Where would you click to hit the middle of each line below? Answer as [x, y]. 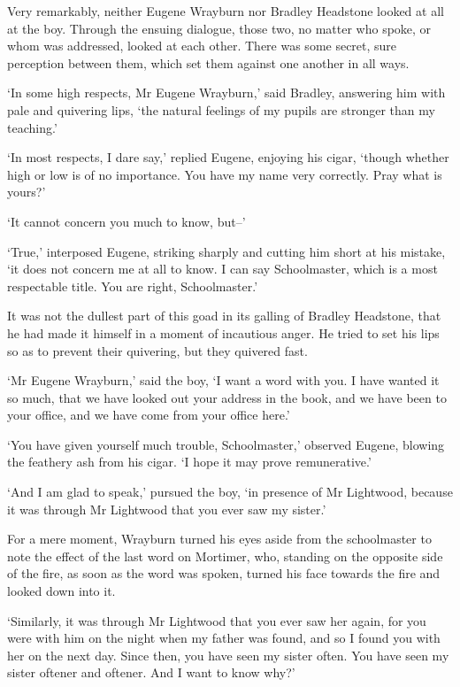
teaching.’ [32, 127]
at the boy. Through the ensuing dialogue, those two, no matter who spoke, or [219, 28]
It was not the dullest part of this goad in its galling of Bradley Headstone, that [224, 316]
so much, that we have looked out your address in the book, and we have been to [227, 397]
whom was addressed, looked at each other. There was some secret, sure [202, 46]
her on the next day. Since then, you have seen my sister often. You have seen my [228, 655]
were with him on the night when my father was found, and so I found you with [224, 638]
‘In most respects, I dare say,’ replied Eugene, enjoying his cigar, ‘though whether [228, 157]
